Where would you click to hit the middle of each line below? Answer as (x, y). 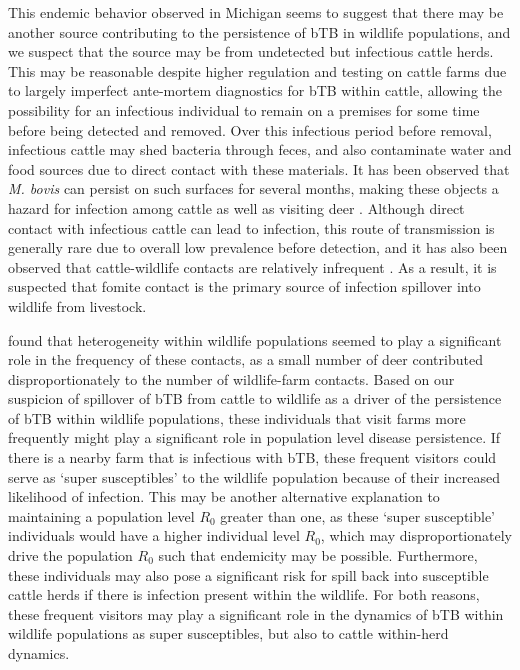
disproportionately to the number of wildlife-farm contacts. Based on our (231, 378)
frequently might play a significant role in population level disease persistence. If (254, 437)
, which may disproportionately (416, 535)
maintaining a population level (101, 515)
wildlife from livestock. (77, 305)
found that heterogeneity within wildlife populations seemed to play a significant (255, 339)
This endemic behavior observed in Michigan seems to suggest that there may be (256, 12)
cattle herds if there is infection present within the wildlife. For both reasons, (244, 594)
